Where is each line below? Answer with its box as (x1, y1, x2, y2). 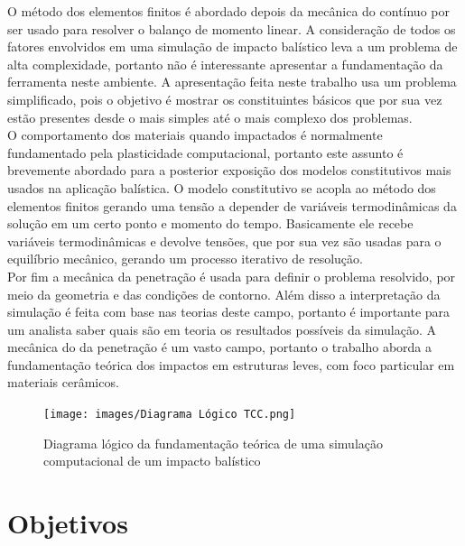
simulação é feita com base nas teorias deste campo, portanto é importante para (7, 302, 451, 321)
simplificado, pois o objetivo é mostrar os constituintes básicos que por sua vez (7, 89, 442, 108)
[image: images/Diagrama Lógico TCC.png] (43, 408, 296, 421)
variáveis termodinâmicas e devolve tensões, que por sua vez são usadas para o (7, 231, 442, 250)
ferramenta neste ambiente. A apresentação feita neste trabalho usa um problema (7, 72, 457, 91)
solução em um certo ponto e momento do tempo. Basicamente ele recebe (7, 214, 414, 233)
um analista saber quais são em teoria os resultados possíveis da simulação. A (7, 319, 436, 338)
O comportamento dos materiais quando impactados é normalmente (7, 125, 383, 144)
